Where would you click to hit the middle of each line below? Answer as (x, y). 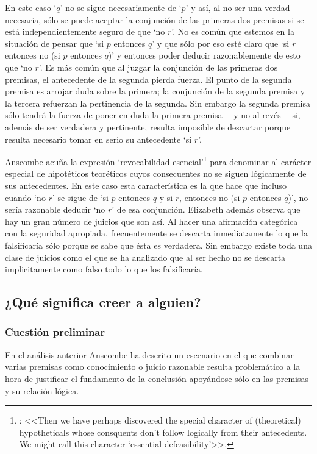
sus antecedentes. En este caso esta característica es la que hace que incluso (146, 185)
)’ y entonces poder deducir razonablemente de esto (204, 55)
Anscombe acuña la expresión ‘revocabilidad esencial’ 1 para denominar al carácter (158, 161)
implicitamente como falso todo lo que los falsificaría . (104, 269)
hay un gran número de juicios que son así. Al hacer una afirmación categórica (151, 221)
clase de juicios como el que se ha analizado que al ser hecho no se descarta (145, 257)
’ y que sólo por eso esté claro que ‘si (221, 43)
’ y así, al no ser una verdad (238, 7)
